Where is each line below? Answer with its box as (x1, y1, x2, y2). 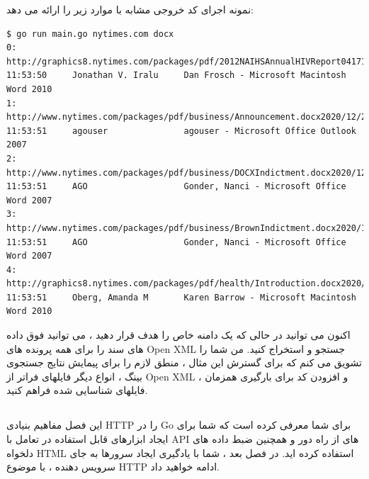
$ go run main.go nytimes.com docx (6, 28, 174, 39)
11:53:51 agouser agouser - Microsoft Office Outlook (6, 125, 356, 136)
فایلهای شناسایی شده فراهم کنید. (6, 383, 148, 398)
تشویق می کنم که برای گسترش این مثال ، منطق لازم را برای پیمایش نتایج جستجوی (6, 355, 363, 370)
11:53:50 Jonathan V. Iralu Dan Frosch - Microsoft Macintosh (6, 70, 346, 81)
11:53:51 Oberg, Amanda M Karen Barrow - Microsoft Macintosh (6, 292, 356, 303)
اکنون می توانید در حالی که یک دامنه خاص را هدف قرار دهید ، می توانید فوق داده (6, 327, 351, 342)
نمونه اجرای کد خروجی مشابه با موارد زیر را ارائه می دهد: (6, 2, 254, 16)
